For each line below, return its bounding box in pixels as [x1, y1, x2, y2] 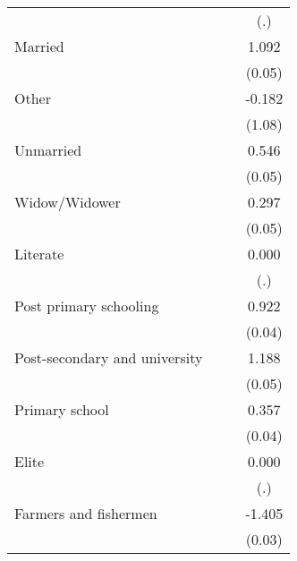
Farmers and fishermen [14, 503, 157, 523]
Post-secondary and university [14, 347, 203, 368]
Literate [14, 243, 64, 264]
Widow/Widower [14, 191, 121, 212]
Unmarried [14, 140, 82, 160]
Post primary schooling [14, 295, 159, 316]
